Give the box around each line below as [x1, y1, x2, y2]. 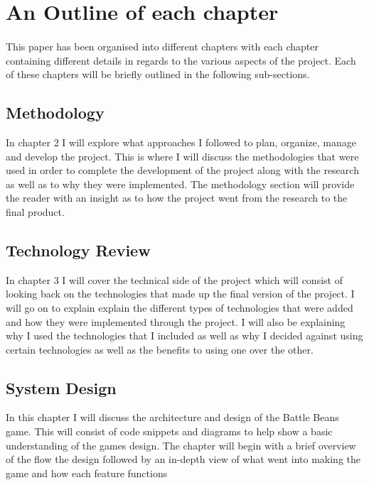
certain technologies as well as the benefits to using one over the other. [6, 342, 314, 356]
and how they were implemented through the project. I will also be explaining [6, 314, 346, 329]
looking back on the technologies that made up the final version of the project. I [6, 286, 355, 301]
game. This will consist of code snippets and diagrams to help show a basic [6, 424, 333, 439]
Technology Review [6, 239, 151, 261]
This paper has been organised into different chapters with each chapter [6, 38, 319, 53]
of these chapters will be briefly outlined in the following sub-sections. [6, 67, 310, 82]
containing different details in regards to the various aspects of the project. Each [6, 53, 356, 67]
